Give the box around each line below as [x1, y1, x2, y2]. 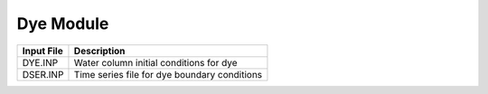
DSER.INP [22, 68, 64, 80]
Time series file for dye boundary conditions [73, 68, 263, 80]
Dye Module [16, 14, 109, 33]
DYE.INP [22, 56, 59, 69]
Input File [22, 44, 63, 57]
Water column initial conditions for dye [73, 56, 239, 69]
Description [73, 44, 126, 57]
